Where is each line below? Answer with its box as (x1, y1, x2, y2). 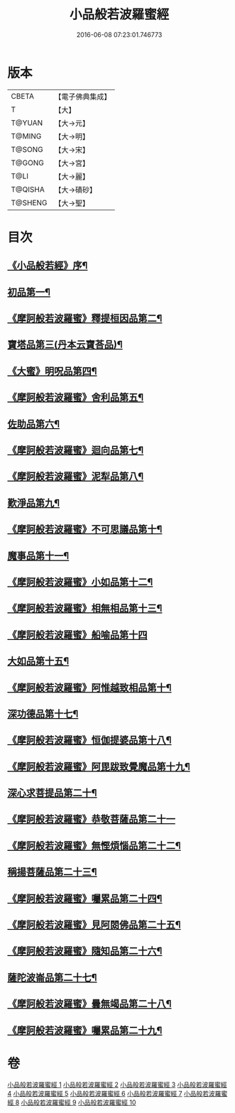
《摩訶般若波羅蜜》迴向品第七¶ (7, 445, 144, 456)
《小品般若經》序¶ (7, 260, 88, 272)
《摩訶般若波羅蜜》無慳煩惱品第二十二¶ (7, 840, 181, 852)
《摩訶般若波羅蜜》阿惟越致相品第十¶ (7, 681, 172, 693)
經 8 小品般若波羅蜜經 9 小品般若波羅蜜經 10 (7, 1098, 136, 1107)
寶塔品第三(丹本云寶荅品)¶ (7, 339, 123, 351)
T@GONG (11, 158, 44, 168)
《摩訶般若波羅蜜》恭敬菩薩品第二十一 (7, 813, 175, 825)
